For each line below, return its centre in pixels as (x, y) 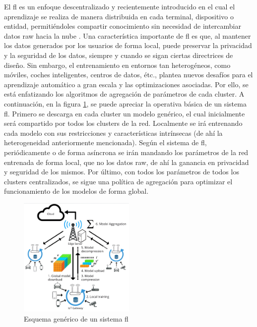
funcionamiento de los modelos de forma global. (76, 191)
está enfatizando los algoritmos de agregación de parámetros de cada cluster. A (124, 94)
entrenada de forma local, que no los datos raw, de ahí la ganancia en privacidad (127, 162)
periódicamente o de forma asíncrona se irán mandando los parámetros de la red (126, 152)
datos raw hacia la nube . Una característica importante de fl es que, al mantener (128, 35)
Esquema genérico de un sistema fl (76, 318)
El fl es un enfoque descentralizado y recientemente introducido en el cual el (120, 6)
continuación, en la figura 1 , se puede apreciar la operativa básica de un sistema (125, 103)
